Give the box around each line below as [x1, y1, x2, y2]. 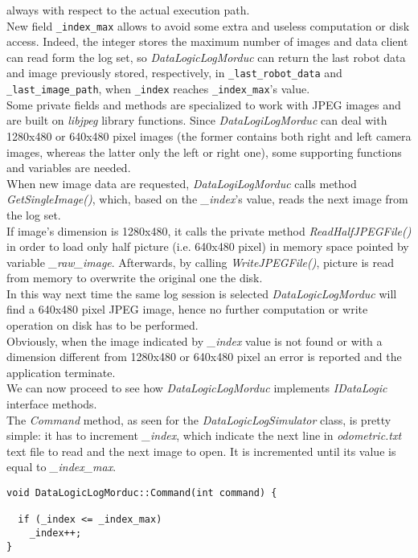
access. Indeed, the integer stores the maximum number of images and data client [6, 33, 408, 50]
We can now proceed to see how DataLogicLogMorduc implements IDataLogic [6, 380, 387, 396]
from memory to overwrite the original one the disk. [6, 269, 263, 286]
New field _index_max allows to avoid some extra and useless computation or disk [6, 17, 410, 34]
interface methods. [6, 396, 97, 412]
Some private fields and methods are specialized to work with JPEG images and [6, 96, 401, 113]
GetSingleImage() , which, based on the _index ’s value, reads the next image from [6, 191, 408, 207]
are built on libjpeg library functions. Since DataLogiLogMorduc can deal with [6, 112, 387, 129]
